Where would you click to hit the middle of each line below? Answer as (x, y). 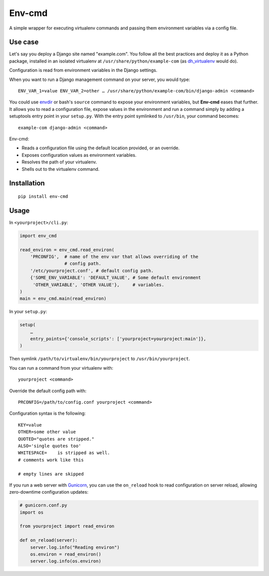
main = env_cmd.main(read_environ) (63, 299)
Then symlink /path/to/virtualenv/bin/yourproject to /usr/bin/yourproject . (100, 359)
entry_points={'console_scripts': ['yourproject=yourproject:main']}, (118, 339)
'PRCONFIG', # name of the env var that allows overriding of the (114, 257)
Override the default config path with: (48, 391)
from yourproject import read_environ (67, 526)
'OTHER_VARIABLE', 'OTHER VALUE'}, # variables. (98, 285)
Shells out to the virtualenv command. (61, 169)
